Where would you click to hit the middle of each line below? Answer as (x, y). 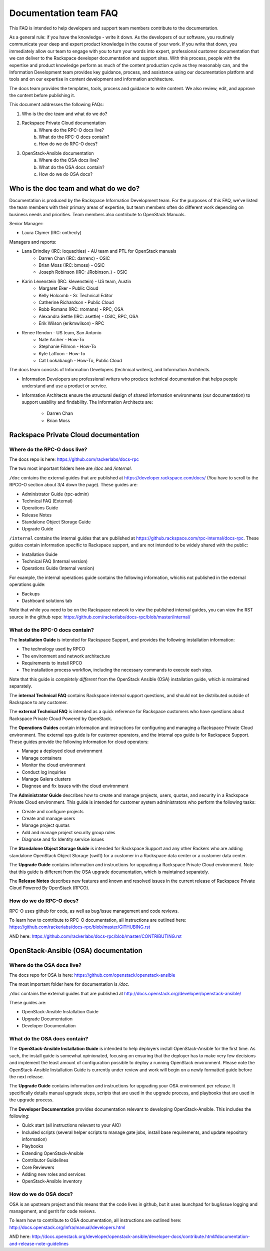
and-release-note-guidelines (39, 1243)
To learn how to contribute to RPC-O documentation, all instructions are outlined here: (98, 920)
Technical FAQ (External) (47, 501)
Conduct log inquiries (44, 772)
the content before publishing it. (42, 96)
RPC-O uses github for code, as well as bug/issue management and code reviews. (94, 911)
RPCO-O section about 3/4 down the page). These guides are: (73, 485)
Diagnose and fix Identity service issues (63, 839)
